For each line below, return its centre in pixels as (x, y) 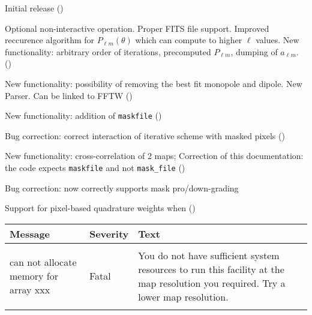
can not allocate (43, 262)
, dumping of (254, 51)
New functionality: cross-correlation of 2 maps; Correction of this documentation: (154, 156)
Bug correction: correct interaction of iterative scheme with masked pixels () (145, 135)
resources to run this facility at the (211, 269)
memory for (34, 276)
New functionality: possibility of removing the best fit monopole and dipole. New (154, 83)
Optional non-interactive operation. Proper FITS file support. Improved (137, 28)
